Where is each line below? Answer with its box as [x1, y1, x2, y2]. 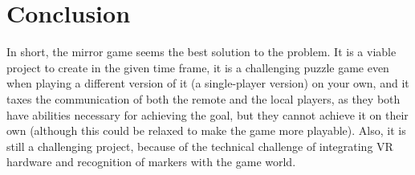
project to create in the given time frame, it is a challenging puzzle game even [6, 59, 389, 75]
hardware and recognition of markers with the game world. [6, 153, 296, 170]
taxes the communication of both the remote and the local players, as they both [6, 90, 401, 107]
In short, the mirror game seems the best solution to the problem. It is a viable [6, 43, 397, 60]
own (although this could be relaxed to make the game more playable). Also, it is [6, 122, 406, 139]
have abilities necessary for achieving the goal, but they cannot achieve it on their [6, 106, 409, 123]
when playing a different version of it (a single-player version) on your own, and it [6, 75, 409, 92]
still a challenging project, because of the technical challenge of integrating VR [6, 137, 393, 154]
